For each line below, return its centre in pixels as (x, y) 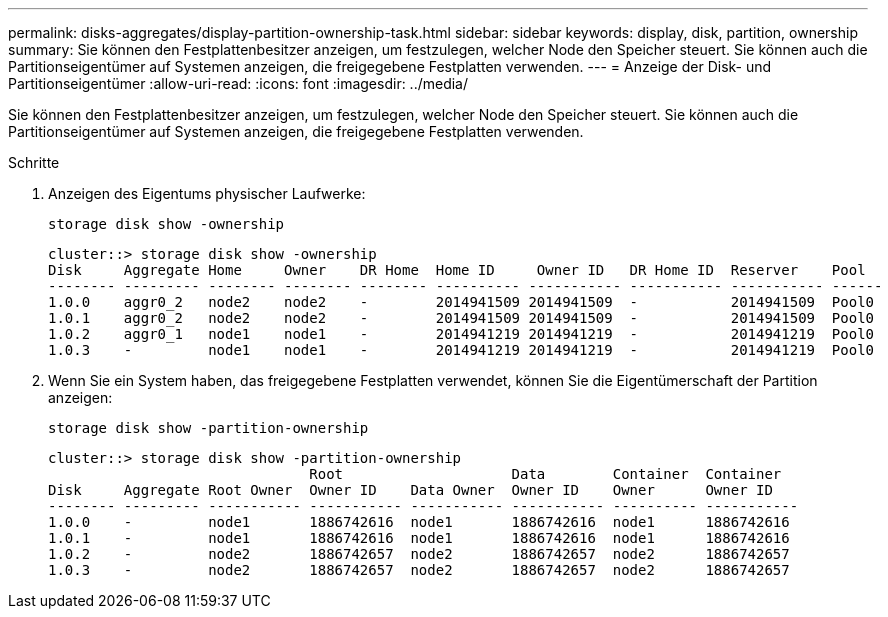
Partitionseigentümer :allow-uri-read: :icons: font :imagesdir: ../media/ (238, 83)
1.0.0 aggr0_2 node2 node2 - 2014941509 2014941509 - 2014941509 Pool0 (461, 302)
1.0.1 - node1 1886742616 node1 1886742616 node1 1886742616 (419, 538)
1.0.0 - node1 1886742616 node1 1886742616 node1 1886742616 (419, 522)
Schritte (34, 162)
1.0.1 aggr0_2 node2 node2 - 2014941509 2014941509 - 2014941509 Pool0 (461, 318)
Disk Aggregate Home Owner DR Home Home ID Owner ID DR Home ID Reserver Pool (457, 270)
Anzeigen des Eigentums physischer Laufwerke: (207, 193)
